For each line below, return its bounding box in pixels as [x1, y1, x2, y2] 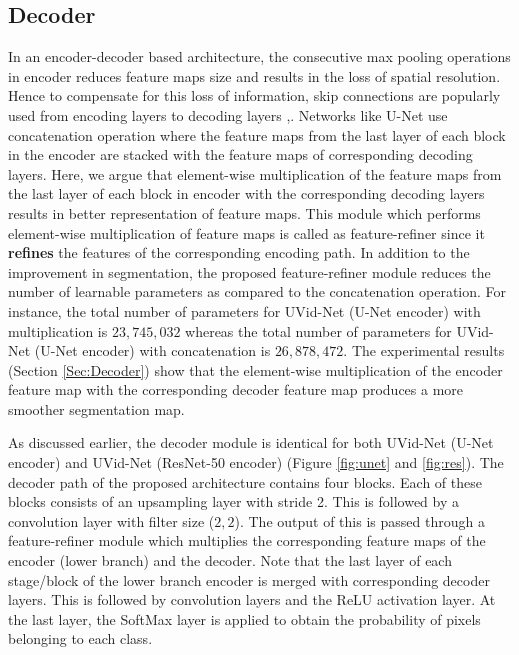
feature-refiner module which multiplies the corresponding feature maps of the [8, 530, 486, 551]
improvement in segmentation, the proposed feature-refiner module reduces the [8, 261, 491, 282]
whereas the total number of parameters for [185, 320, 452, 341]
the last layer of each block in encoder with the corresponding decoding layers [8, 183, 485, 204]
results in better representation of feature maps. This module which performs [8, 202, 481, 223]
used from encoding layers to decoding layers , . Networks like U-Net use [8, 104, 448, 125]
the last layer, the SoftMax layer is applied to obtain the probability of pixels [8, 608, 481, 629]
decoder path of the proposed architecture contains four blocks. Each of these [8, 471, 482, 492]
